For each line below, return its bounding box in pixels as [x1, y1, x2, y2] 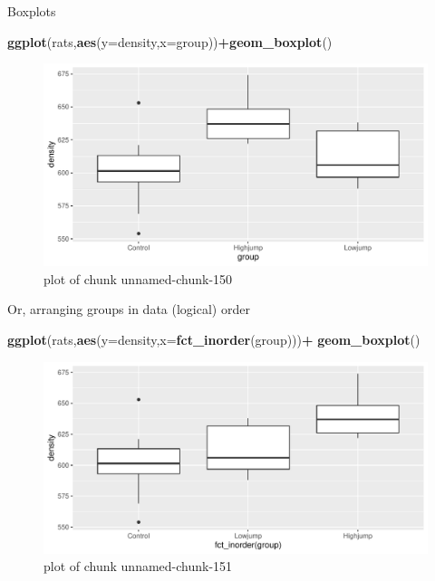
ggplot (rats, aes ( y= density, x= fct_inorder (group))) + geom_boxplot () [7, 329, 420, 348]
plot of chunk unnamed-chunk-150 [43, 269, 233, 288]
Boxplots [7, 2, 56, 20]
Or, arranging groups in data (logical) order [7, 300, 250, 319]
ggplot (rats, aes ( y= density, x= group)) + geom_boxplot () [7, 32, 333, 51]
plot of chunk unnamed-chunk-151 [43, 557, 233, 576]
